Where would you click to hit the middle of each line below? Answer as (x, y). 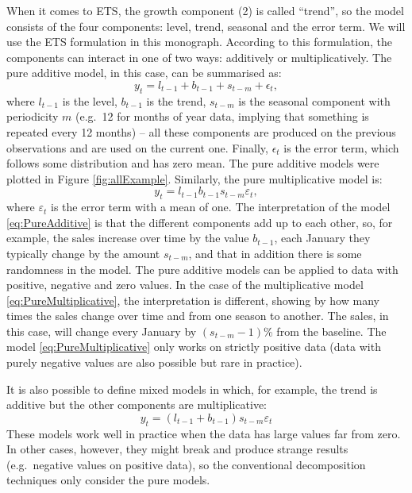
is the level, (90, 100)
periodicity (33, 116)
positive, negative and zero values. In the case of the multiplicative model (185, 285)
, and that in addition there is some (275, 253)
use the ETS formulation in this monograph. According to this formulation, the (199, 42)
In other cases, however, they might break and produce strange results (177, 449)
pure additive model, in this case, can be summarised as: (144, 73)
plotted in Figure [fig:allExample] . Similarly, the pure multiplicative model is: (194, 178)
